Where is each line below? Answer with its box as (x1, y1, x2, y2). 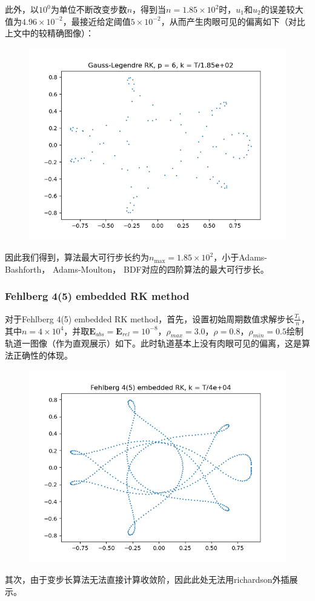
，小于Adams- (213, 251, 267, 264)
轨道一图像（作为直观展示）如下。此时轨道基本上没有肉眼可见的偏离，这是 (5, 337, 302, 350)
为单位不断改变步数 (50, 3, 127, 15)
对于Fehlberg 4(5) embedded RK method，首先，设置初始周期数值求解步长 (5, 312, 294, 325)
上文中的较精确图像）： (5, 27, 94, 39)
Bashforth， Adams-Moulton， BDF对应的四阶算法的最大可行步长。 (5, 262, 269, 275)
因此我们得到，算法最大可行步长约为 (5, 251, 149, 264)
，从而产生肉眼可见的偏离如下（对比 (161, 15, 305, 27)
